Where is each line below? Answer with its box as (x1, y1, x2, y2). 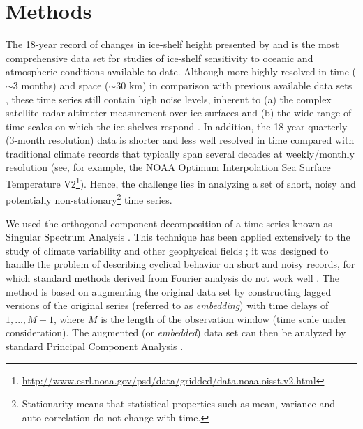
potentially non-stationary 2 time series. (6, 190, 172, 206)
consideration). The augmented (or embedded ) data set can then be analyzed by (6, 325, 346, 340)
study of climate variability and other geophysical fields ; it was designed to (6, 243, 329, 257)
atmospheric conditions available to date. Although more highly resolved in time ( (6, 64, 357, 79)
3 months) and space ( (13, 77, 109, 92)
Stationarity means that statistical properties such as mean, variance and (22, 396, 336, 411)
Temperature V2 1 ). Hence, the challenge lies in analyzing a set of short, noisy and (6, 174, 356, 190)
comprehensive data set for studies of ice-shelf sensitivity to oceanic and (6, 50, 313, 65)
